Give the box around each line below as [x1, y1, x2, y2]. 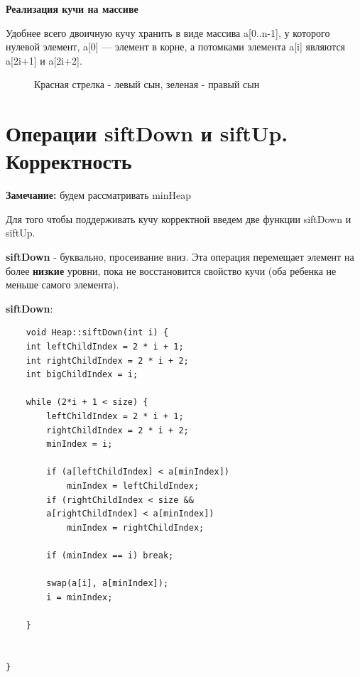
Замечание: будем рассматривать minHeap [6, 188, 192, 202]
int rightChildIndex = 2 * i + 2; [26, 355, 189, 366]
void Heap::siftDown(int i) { [26, 327, 169, 338]
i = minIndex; [46, 592, 113, 602]
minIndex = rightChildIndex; [66, 522, 204, 533]
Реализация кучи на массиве [6, 1, 138, 16]
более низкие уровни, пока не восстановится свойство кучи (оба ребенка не [6, 263, 337, 278]
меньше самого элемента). [6, 277, 119, 292]
